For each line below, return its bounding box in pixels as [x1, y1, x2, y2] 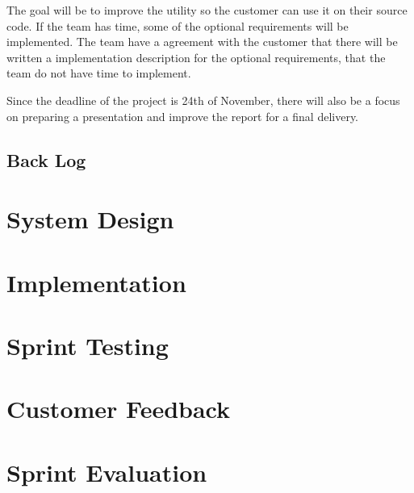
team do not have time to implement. [6, 65, 191, 81]
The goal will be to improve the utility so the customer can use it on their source [6, 2, 408, 18]
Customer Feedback [6, 392, 231, 425]
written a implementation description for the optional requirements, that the [6, 48, 386, 65]
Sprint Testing [6, 328, 169, 361]
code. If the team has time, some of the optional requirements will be [6, 17, 349, 34]
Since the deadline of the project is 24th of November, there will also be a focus [6, 91, 400, 108]
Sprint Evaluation [6, 455, 207, 488]
